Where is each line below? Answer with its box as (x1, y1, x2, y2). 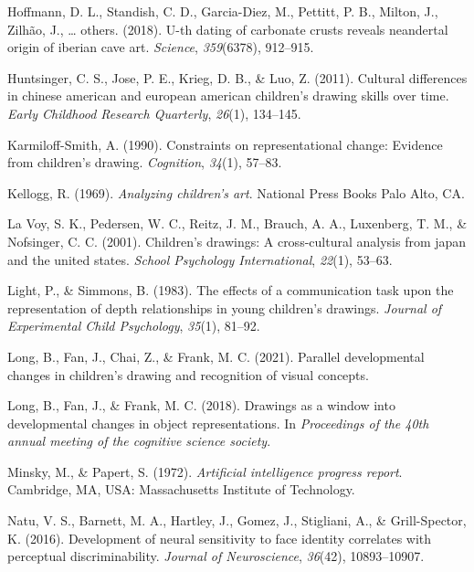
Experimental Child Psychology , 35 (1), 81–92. (7, 316, 260, 335)
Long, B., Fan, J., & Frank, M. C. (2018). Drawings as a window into (7, 396, 395, 415)
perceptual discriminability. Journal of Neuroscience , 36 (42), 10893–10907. (7, 546, 425, 566)
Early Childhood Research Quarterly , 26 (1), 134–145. (7, 103, 301, 122)
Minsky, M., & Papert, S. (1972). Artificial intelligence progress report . (7, 461, 403, 481)
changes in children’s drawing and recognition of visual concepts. (7, 365, 369, 384)
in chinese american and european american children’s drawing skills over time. (7, 86, 449, 105)
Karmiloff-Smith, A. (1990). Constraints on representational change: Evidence (7, 134, 443, 154)
